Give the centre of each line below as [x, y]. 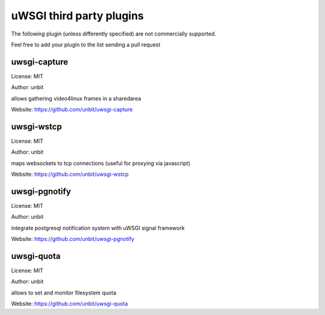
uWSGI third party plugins [78, 16]
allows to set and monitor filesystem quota [64, 293]
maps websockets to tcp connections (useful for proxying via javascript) [101, 163]
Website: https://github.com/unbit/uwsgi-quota [70, 304]
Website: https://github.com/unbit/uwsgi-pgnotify [73, 239]
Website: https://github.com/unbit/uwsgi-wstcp [70, 174]
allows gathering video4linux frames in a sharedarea [76, 98]
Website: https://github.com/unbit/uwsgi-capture [72, 110]
